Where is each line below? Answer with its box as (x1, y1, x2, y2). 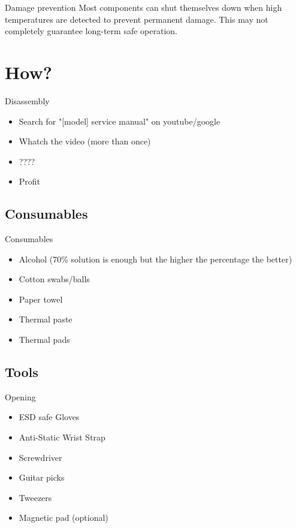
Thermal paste (19, 313, 73, 325)
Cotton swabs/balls (19, 273, 90, 285)
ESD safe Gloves (19, 411, 80, 423)
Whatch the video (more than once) (19, 135, 151, 147)
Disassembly (5, 94, 50, 107)
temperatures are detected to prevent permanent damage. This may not (5, 13, 268, 25)
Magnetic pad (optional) (19, 511, 108, 524)
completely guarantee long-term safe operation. (5, 25, 177, 37)
